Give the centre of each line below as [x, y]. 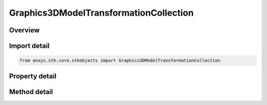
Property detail [33, 76]
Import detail [29, 46]
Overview [24, 30]
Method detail [31, 92]
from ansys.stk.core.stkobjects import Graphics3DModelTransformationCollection [120, 61]
